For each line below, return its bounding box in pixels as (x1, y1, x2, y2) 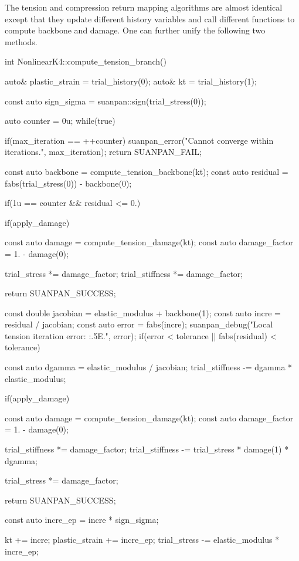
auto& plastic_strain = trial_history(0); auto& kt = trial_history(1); (5, 75, 257, 87)
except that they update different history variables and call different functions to (5, 12, 295, 25)
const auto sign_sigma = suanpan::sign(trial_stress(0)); (5, 94, 206, 107)
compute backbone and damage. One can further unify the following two (5, 24, 266, 36)
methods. (5, 35, 38, 48)
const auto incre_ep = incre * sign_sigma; (5, 513, 159, 526)
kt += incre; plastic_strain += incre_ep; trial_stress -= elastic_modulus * (5, 533, 280, 545)
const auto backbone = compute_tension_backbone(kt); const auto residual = (5, 165, 288, 177)
